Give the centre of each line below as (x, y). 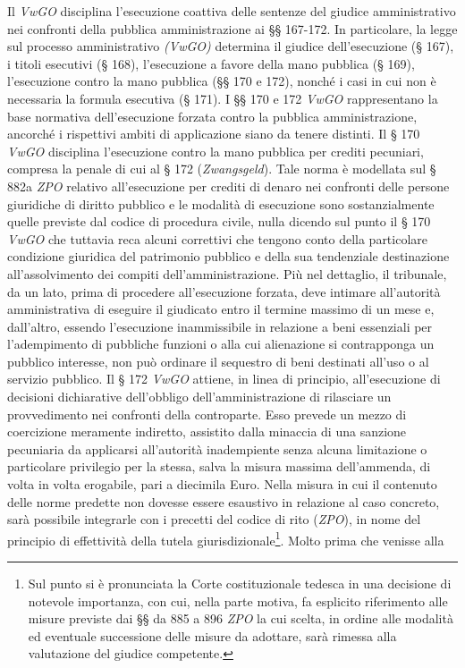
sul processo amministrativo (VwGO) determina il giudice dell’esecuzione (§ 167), (231, 46)
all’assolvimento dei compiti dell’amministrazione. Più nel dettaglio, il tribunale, (227, 273)
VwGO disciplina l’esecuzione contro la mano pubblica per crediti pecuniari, (216, 151)
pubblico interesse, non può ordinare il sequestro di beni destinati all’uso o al (218, 361)
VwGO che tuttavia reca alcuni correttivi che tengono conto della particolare (218, 238)
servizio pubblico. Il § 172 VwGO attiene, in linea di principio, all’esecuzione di (224, 379)
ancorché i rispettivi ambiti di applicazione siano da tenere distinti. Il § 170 (214, 134)
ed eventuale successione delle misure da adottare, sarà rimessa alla (212, 635)
